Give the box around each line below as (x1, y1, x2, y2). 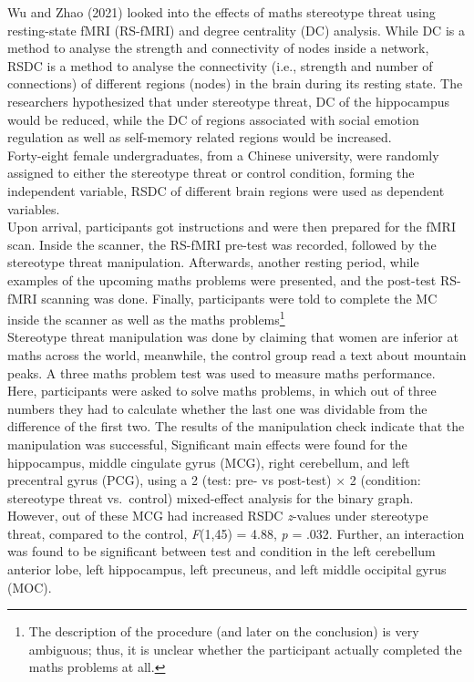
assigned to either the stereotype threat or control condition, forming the (7, 163, 415, 182)
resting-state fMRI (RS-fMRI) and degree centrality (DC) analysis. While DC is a (7, 20, 465, 39)
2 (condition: (349, 470, 421, 490)
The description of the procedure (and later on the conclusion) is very (28, 622, 419, 641)
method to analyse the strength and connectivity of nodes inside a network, (7, 38, 429, 57)
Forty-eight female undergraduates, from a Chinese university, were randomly (7, 145, 439, 164)
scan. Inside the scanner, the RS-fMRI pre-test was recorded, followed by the (7, 234, 437, 253)
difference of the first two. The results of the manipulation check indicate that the (7, 417, 465, 436)
